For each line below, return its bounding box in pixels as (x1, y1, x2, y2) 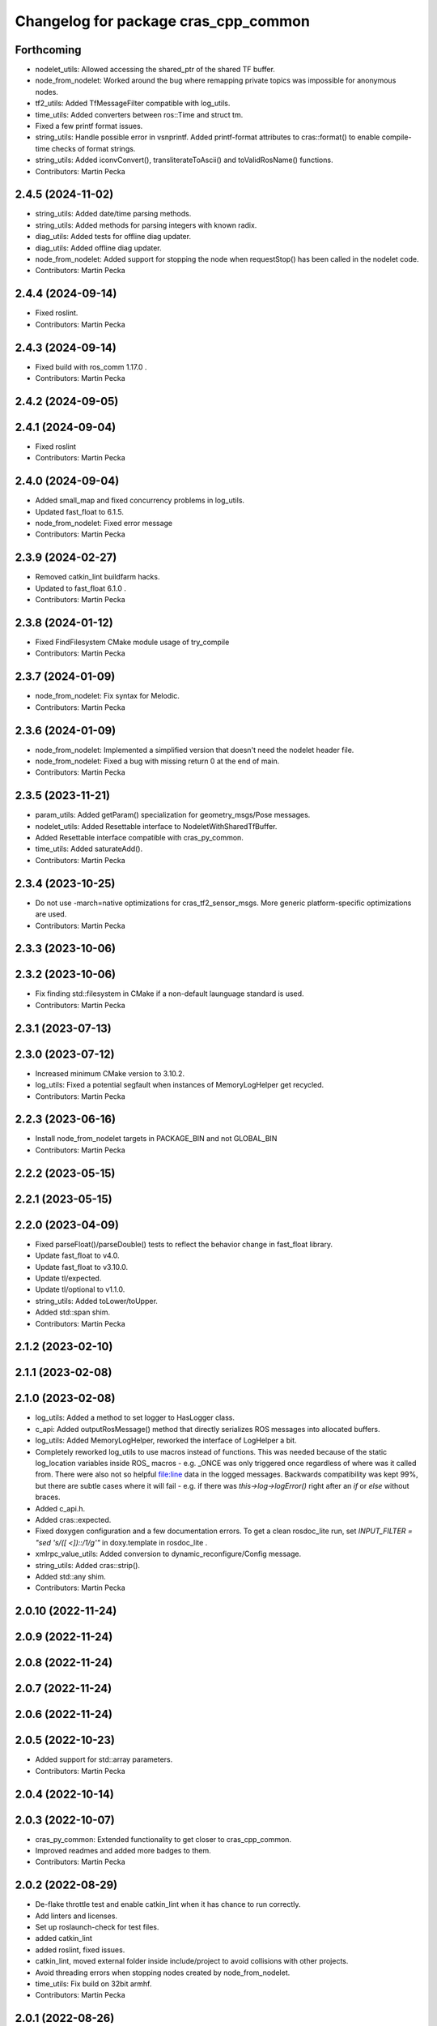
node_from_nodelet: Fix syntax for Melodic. (35, 691, 180, 701)
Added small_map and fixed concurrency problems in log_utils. (35, 495, 245, 506)
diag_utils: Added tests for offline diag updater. (35, 232, 192, 241)
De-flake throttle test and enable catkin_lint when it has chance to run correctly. (35, 1900, 301, 1909)
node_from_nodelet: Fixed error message (35, 519, 173, 528)
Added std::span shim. (35, 1307, 111, 1317)
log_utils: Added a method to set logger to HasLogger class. (35, 1413, 235, 1422)
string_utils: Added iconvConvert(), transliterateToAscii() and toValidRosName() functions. (35, 155, 333, 165)
